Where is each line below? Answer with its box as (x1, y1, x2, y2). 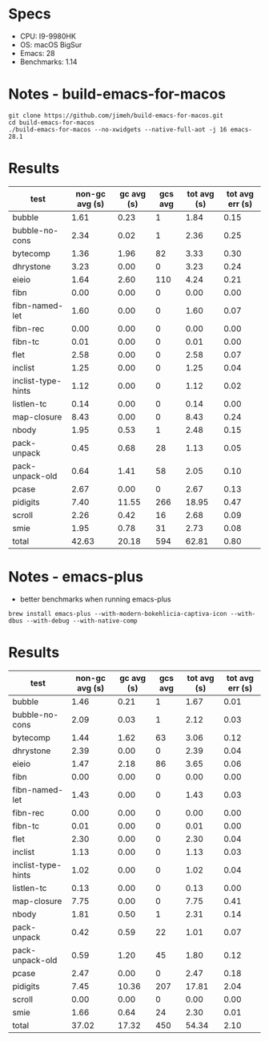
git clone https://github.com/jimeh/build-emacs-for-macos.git (8, 111, 224, 119)
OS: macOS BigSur (19, 39, 82, 49)
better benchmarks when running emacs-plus (19, 594, 171, 604)
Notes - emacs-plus (8, 568, 144, 585)
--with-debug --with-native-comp (26, 617, 138, 625)
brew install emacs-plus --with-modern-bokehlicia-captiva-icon (8, 610, 227, 618)
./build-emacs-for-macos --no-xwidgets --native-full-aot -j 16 (8, 125, 227, 133)
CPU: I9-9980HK (19, 31, 76, 41)
